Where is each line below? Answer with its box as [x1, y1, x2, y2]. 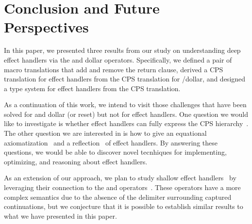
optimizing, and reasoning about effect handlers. [4, 156, 148, 166]
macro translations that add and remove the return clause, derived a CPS [4, 64, 223, 74]
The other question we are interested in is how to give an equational [4, 128, 207, 138]
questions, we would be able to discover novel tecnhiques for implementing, [4, 147, 227, 157]
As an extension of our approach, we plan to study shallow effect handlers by [4, 173, 236, 183]
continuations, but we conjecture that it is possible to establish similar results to [4, 201, 243, 211]
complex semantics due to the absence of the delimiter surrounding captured [4, 192, 232, 202]
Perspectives [4, 17, 89, 37]
